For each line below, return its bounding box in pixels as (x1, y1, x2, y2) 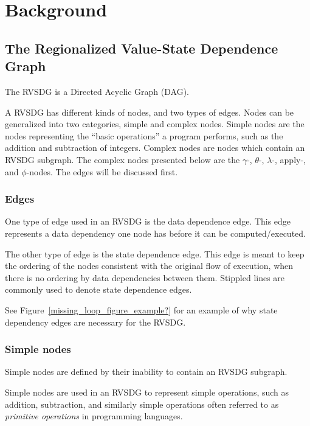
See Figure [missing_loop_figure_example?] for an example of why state (5, 303, 278, 316)
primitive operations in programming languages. (5, 410, 183, 422)
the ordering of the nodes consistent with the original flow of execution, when (5, 259, 294, 272)
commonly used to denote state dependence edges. (5, 283, 192, 296)
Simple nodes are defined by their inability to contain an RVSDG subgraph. (5, 365, 288, 378)
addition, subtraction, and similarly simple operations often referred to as (5, 397, 279, 410)
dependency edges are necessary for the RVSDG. (5, 315, 186, 328)
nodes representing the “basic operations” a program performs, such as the (5, 129, 283, 142)
